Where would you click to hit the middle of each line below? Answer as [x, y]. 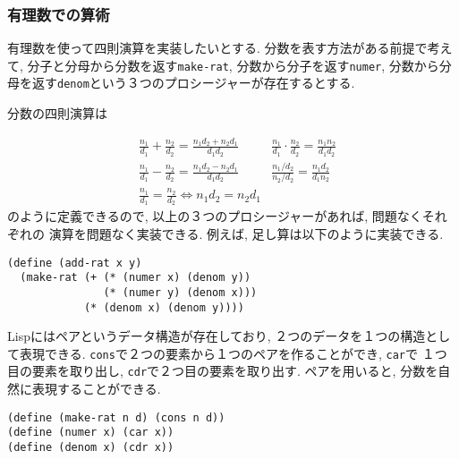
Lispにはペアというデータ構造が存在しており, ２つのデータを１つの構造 [217, 336]
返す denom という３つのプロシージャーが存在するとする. [193, 83]
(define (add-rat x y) [75, 263]
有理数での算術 [59, 14]
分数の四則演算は [57, 113]
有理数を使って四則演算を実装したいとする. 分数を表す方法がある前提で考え [230, 48]
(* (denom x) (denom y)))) [164, 307]
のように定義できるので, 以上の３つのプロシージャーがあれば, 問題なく [215, 216]
